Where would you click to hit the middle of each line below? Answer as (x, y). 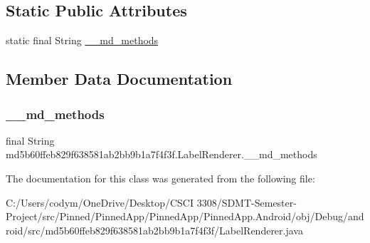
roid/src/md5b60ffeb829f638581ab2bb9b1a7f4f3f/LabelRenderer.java (154, 230)
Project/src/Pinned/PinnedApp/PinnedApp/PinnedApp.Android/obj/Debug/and (185, 216)
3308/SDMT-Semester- (247, 202)
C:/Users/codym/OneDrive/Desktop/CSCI (100, 202)
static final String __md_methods (82, 40)
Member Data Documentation (119, 79)
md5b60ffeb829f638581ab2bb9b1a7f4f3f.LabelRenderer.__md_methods (162, 154)
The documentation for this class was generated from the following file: (160, 178)
